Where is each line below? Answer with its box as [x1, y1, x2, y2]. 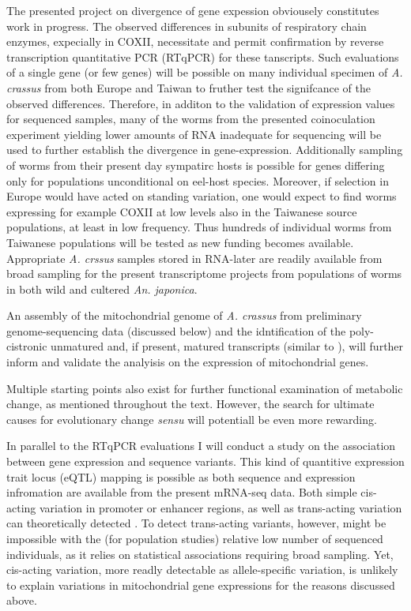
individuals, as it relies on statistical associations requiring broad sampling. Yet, [6, 545, 394, 562]
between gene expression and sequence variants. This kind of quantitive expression [6, 453, 405, 470]
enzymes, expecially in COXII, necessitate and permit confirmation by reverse [6, 33, 384, 50]
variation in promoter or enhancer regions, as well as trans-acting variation [39, 499, 402, 515]
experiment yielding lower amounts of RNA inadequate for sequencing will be [6, 126, 382, 142]
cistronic [6, 338, 47, 354]
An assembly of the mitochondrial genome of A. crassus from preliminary [6, 307, 362, 324]
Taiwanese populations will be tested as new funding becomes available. [6, 234, 354, 250]
